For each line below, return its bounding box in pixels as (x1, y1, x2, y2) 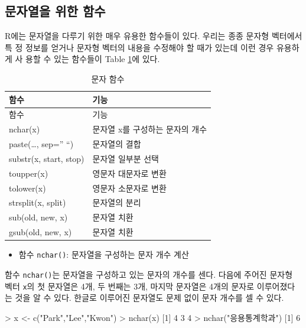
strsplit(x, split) (9, 196, 66, 209)
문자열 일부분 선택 (92, 152, 159, 164)
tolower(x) (9, 181, 46, 194)
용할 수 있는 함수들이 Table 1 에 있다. (25, 53, 160, 65)
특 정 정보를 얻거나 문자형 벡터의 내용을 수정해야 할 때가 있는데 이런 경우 (5, 41, 274, 53)
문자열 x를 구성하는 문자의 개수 (92, 123, 207, 135)
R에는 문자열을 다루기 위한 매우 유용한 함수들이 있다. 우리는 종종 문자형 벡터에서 (5, 30, 302, 42)
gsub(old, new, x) (9, 226, 72, 238)
